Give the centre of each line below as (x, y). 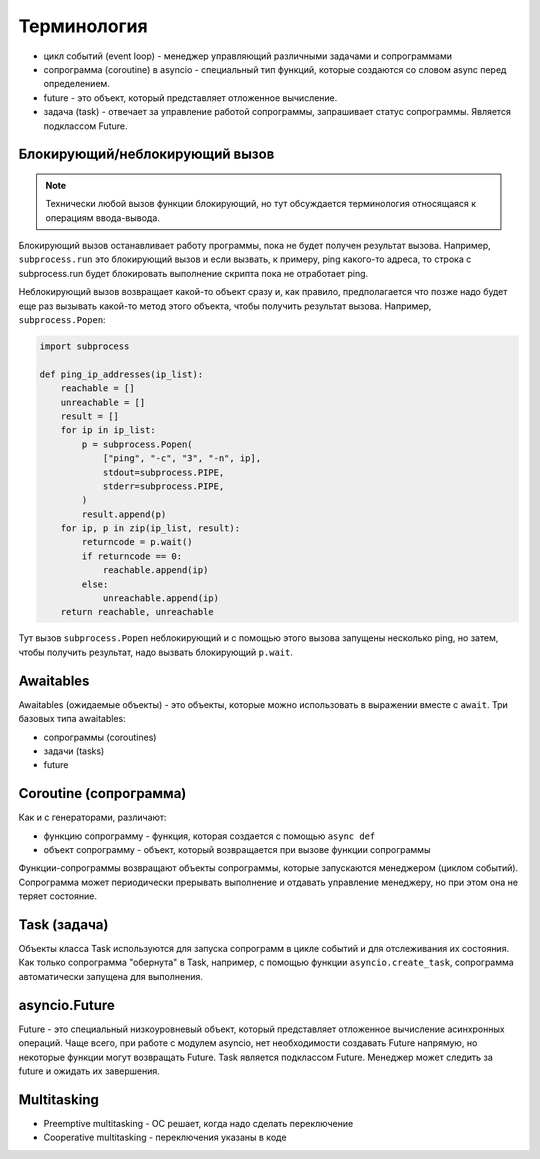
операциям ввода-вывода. (102, 217)
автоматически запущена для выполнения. (111, 976)
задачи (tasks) (74, 751)
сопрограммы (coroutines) (100, 737)
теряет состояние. (57, 896)
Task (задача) (63, 924)
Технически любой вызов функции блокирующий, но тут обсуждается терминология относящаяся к (261, 204)
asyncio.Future (66, 1005)
